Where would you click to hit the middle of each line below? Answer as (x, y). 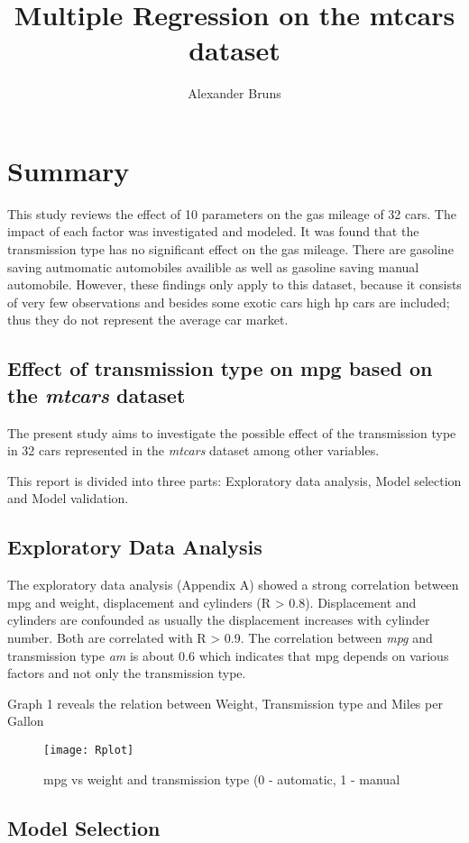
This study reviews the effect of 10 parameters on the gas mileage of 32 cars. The (232, 213)
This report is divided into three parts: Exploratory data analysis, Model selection (234, 480)
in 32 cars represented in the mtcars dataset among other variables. (193, 450)
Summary (69, 170)
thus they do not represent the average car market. (148, 320)
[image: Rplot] (89, 750)
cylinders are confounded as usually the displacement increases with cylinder (219, 620)
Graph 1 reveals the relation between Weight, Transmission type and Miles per (225, 703)
